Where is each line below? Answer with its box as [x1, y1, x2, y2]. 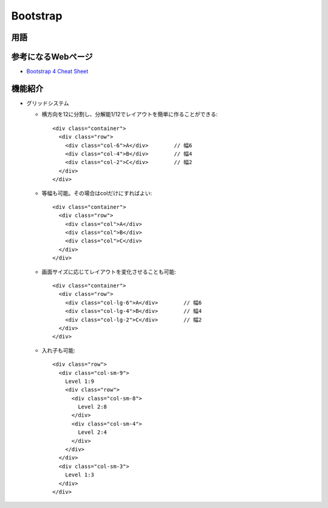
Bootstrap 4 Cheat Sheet [26, 67, 89, 75]
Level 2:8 [78, 403, 108, 410]
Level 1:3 [64, 472, 94, 478]
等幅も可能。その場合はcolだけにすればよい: [41, 189, 152, 197]
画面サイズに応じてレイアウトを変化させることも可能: [41, 268, 176, 275]
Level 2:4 [78, 429, 108, 436]
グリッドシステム [26, 99, 69, 106]
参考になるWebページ [11, 52, 94, 62]
